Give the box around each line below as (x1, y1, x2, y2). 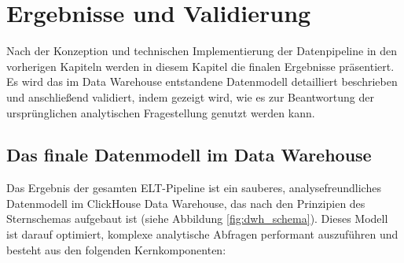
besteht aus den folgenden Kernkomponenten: (6, 241, 226, 257)
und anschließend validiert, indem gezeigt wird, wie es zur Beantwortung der (6, 88, 374, 105)
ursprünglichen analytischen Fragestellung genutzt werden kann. (6, 104, 315, 120)
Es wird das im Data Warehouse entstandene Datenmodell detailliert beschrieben (6, 73, 398, 90)
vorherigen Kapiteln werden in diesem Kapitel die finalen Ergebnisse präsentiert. (6, 57, 395, 74)
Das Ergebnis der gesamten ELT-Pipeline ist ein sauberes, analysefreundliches (6, 180, 381, 196)
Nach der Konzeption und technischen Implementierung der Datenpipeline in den (6, 43, 398, 59)
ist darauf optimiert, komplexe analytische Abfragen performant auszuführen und (6, 226, 398, 243)
